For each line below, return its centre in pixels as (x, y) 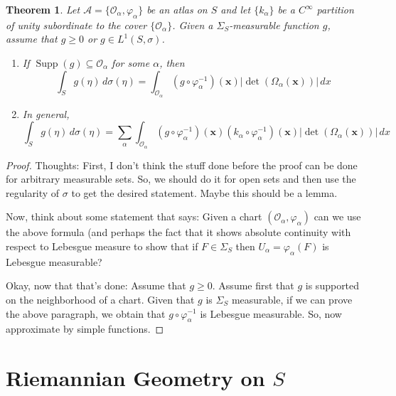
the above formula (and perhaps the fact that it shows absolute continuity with (178, 232)
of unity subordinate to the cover (76, 25)
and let (236, 9)
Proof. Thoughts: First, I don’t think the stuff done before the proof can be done (182, 165)
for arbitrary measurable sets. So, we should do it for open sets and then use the (181, 179)
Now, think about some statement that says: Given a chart (134, 216)
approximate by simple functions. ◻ (85, 329)
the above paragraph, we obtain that (86, 313)
